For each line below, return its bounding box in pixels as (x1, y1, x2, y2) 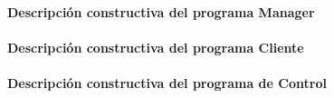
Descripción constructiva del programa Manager (7, 2, 315, 21)
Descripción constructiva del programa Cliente (7, 37, 304, 56)
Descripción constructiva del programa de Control (7, 73, 327, 92)
